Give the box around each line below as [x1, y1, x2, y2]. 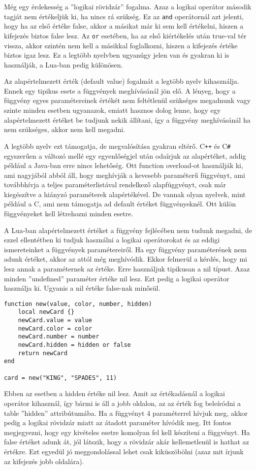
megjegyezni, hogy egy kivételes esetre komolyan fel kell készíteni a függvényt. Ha [4, 427, 250, 437]
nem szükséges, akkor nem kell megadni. [4, 124, 126, 134]
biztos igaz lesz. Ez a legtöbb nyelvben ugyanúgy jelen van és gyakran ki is [4, 50, 229, 60]
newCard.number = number [18, 333, 99, 340]
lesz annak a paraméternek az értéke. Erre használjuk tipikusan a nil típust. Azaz [4, 264, 250, 274]
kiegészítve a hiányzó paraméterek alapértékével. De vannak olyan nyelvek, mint [4, 189, 246, 199]
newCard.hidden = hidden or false [18, 341, 131, 349]
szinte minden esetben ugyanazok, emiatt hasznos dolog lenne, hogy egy [4, 105, 221, 115]
